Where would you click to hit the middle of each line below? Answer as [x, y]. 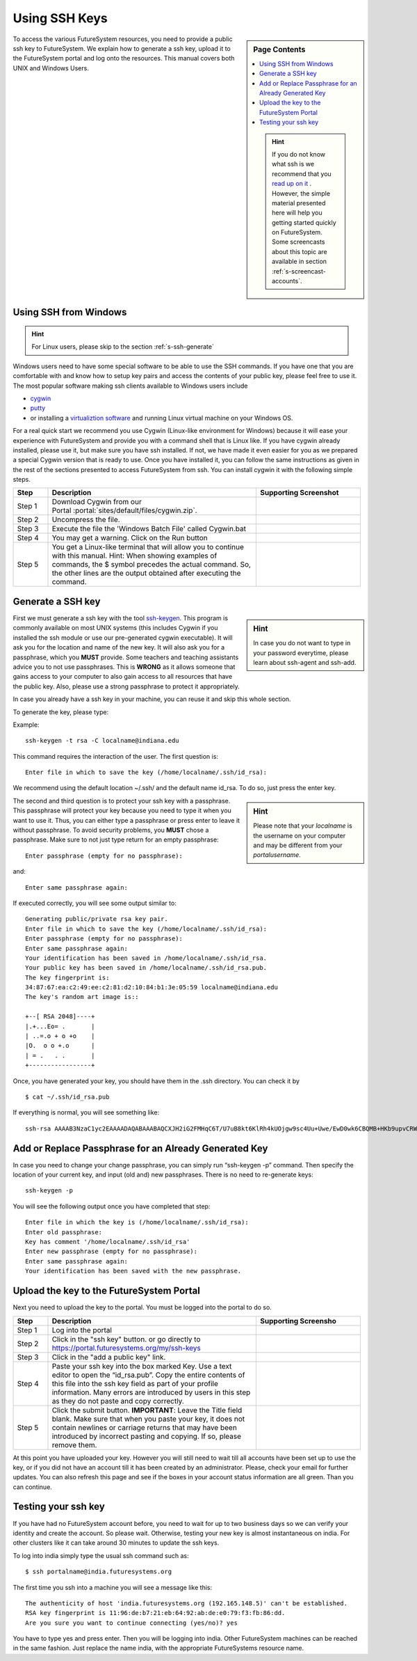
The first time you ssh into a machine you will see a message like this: [112, 1587]
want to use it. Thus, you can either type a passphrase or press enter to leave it [126, 820]
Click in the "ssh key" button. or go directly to [126, 1339]
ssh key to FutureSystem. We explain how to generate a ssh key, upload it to [122, 48]
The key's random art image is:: [82, 997]
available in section [299, 262]
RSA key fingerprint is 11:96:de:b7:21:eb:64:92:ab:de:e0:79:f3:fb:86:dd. [155, 1613]
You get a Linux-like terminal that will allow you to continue [148, 547]
